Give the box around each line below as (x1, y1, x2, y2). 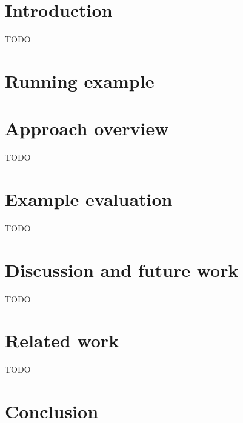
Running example (5, 68, 155, 93)
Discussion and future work (5, 257, 239, 282)
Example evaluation (5, 187, 173, 211)
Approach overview (5, 116, 169, 141)
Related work (5, 328, 119, 353)
